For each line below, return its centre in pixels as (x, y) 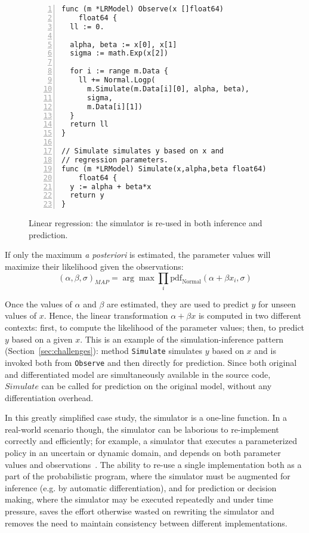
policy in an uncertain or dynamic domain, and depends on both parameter (143, 453)
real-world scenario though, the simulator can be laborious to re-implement (142, 429)
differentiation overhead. (49, 397)
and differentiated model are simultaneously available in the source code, (138, 374)
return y (87, 195)
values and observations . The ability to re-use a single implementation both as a (153, 464)
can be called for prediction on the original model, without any (157, 386)
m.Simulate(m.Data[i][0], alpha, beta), (168, 89)
